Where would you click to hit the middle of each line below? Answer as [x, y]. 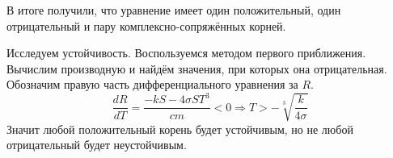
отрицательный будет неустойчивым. [97, 145]
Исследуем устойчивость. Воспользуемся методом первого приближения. [186, 53]
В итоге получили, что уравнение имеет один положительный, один [174, 10]
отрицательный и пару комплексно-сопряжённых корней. [146, 25]
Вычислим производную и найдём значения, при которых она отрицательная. [197, 68]
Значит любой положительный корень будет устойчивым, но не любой [180, 129]
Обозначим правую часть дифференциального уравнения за [152, 84]
